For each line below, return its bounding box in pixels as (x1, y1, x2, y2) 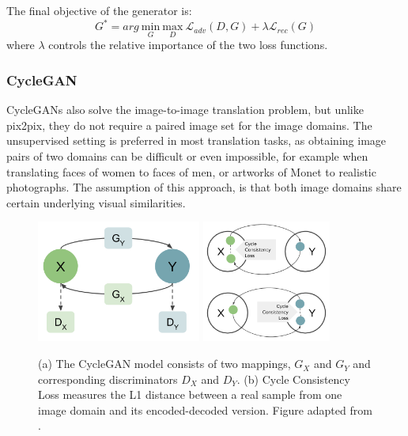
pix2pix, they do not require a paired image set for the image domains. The (6, 116, 372, 133)
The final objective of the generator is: (6, 2, 192, 18)
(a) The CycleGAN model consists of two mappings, (38, 355, 291, 372)
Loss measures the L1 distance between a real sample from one (38, 386, 342, 403)
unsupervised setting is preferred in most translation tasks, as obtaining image (6, 132, 387, 149)
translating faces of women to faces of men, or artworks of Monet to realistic (6, 163, 376, 180)
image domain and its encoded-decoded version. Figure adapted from (38, 401, 372, 418)
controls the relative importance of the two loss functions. (48, 36, 328, 53)
